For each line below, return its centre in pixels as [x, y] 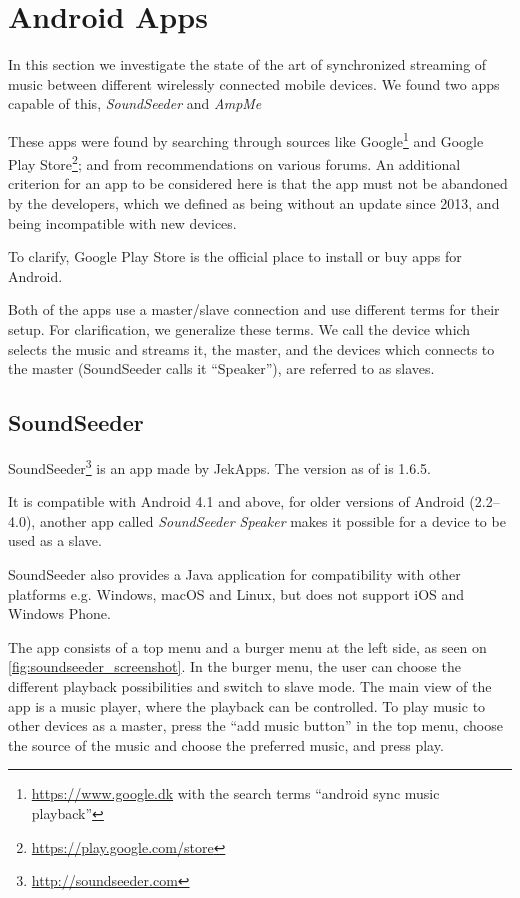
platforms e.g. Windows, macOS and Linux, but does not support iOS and [236, 593]
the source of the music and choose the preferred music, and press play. [226, 744]
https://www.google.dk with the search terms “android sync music [235, 793]
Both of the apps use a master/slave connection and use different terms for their [254, 309]
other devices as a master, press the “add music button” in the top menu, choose [255, 725]
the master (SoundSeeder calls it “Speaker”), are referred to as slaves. [221, 368]
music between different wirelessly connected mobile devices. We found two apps [254, 83]
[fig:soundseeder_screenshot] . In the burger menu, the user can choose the [234, 666]
